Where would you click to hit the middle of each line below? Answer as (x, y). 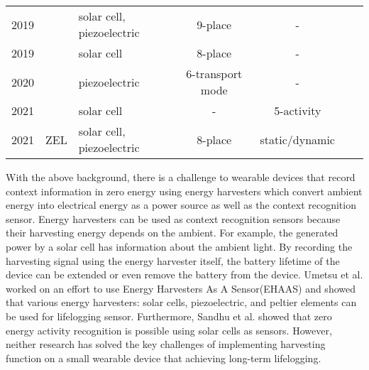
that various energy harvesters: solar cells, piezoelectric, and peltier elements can (181, 302)
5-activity (298, 110)
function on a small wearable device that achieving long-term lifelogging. (164, 358)
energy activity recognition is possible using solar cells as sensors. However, (169, 330)
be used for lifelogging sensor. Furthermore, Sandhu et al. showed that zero (169, 316)
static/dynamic (297, 139)
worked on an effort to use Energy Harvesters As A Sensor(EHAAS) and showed (181, 288)
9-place (214, 24)
